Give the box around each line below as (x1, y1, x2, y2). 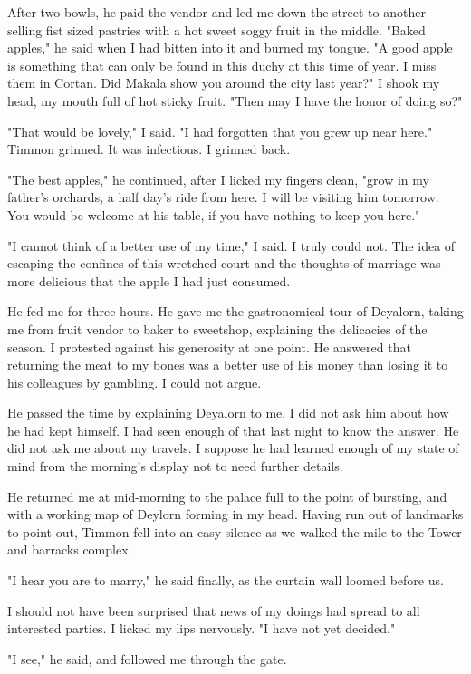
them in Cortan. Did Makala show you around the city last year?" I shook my (7, 73, 440, 92)
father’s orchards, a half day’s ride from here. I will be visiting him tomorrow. (7, 188, 439, 207)
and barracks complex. (7, 540, 132, 559)
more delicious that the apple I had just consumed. (7, 271, 291, 290)
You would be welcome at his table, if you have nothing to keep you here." (7, 205, 420, 224)
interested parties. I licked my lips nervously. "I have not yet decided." (7, 619, 396, 638)
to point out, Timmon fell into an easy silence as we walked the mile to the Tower (7, 522, 462, 541)
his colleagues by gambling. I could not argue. (7, 372, 262, 391)
